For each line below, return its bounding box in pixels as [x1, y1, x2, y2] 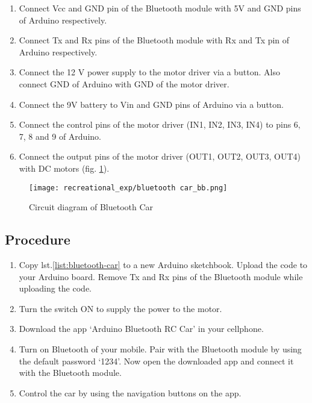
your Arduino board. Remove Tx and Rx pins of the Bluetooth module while [19, 270, 303, 283]
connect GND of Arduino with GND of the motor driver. [19, 77, 229, 90]
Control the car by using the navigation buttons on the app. [19, 386, 242, 399]
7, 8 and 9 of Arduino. [19, 130, 101, 142]
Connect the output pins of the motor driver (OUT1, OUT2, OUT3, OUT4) [19, 150, 301, 163]
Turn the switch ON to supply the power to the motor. [19, 302, 222, 314]
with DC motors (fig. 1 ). [19, 161, 110, 174]
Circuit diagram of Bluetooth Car [29, 201, 154, 213]
